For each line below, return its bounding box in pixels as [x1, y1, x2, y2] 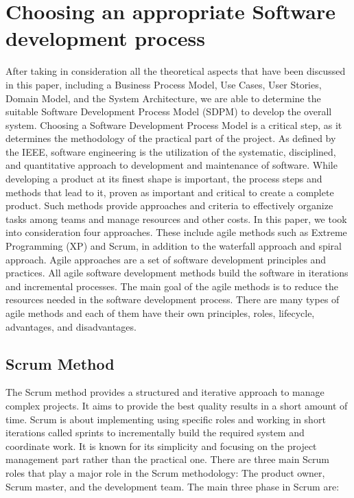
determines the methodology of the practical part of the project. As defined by [5, 131, 336, 145]
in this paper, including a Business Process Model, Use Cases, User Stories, [5, 77, 322, 91]
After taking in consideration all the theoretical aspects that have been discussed [5, 64, 346, 78]
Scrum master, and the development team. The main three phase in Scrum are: [5, 479, 340, 493]
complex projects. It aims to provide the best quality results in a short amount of [5, 398, 348, 412]
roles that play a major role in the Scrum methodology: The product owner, [5, 465, 325, 479]
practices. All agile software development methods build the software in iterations [5, 265, 349, 280]
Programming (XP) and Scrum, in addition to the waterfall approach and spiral [5, 239, 342, 253]
